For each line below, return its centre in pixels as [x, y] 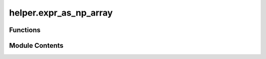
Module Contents [36, 46]
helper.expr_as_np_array [61, 13]
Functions [25, 30]
